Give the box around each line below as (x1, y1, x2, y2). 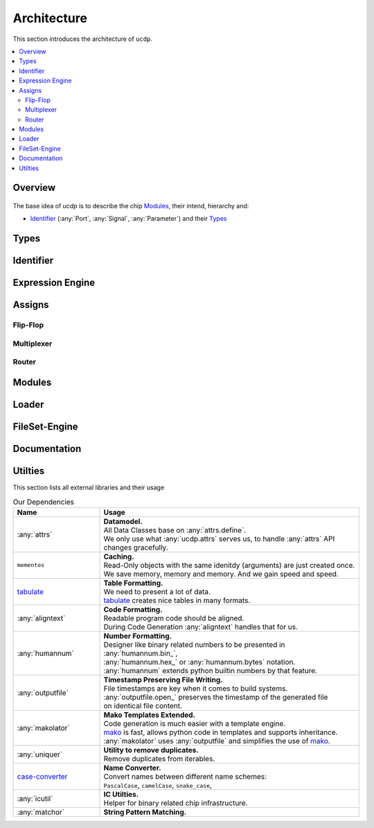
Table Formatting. (103, 578, 163, 588)
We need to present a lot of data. (103, 586, 211, 596)
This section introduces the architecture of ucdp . (12, 35, 152, 43)
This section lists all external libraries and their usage (12, 483, 165, 492)
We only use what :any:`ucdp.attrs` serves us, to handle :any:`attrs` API (103, 534, 335, 543)
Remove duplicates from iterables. (103, 754, 215, 763)
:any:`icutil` (17, 793, 53, 803)
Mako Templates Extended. (103, 710, 195, 720)
